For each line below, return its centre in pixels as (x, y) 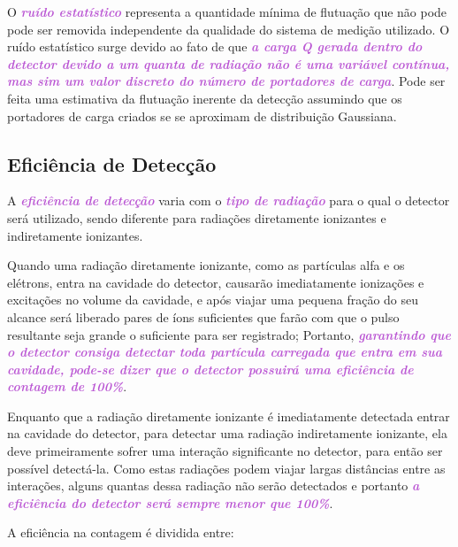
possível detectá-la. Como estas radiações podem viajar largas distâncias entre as (226, 468)
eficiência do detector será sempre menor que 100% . (170, 502)
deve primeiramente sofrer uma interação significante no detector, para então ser (225, 451)
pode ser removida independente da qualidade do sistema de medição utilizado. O (229, 29)
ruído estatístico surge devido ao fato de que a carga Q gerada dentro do (215, 46)
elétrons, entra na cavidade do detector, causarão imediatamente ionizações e (216, 282)
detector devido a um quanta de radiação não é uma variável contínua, (229, 63)
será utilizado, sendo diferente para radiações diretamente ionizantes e (197, 217)
